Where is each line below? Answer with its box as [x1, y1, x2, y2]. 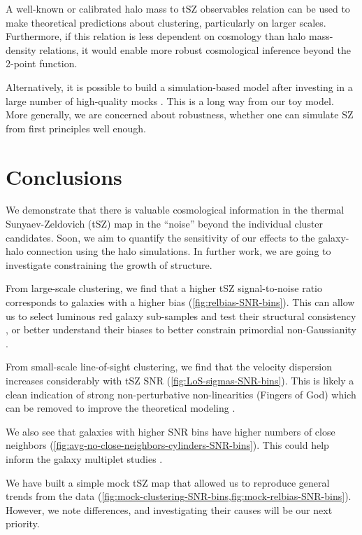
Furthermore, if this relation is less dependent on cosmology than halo [6, 29, 306, 43]
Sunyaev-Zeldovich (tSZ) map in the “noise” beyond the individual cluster [6, 216, 324, 231]
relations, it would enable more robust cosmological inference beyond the [39, 42, 351, 57]
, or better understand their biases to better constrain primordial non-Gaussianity [6, 322, 356, 337]
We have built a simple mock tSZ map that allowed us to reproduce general [6, 475, 330, 489]
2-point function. [6, 56, 78, 71]
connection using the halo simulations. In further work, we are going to [27, 244, 331, 258]
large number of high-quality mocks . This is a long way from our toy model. [6, 93, 334, 108]
